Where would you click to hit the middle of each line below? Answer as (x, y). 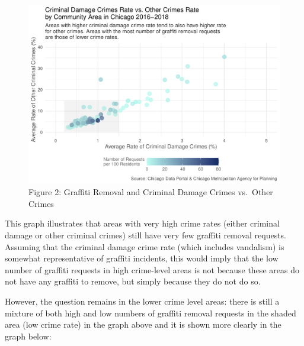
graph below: (28, 336)
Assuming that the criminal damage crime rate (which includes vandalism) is (145, 246)
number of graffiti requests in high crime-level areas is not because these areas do (152, 269)
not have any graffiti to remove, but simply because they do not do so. (133, 281)
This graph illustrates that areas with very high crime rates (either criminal (142, 223)
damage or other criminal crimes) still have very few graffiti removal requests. (146, 235)
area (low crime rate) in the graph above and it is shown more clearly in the (143, 324)
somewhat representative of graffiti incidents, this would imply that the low (142, 258)
